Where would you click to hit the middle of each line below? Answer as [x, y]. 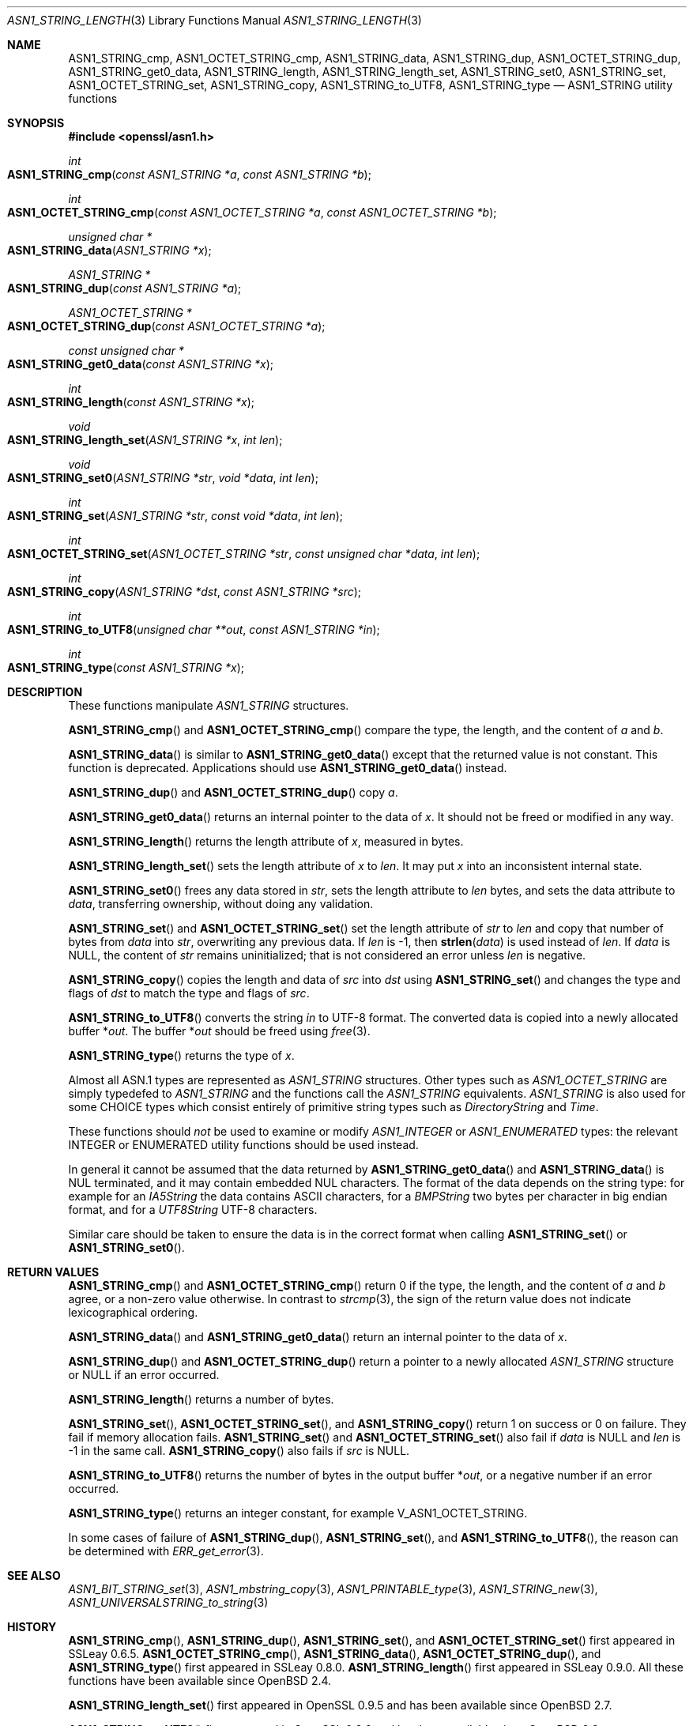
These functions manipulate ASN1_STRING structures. [209, 705]
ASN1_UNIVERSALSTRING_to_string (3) [168, 1602]
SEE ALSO [34, 1575]
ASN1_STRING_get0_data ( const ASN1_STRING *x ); [141, 364]
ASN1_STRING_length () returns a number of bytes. [201, 1399]
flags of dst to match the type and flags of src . [189, 993]
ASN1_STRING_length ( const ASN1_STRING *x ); [131, 402]
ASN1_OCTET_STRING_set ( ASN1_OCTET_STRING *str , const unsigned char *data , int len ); [244, 554]
